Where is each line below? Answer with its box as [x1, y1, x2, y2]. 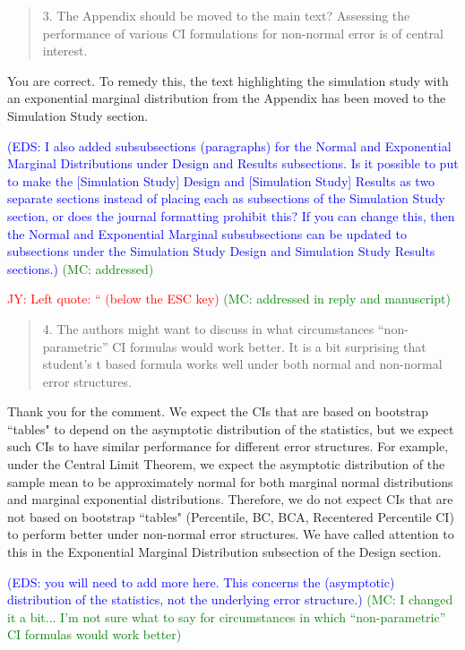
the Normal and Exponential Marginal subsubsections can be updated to [7, 224, 407, 243]
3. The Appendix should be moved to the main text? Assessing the [42, 6, 410, 24]
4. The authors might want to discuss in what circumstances [42, 319, 375, 338]
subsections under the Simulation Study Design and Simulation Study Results [7, 242, 435, 261]
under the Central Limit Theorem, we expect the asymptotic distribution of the [7, 455, 445, 474]
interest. [42, 41, 88, 60]
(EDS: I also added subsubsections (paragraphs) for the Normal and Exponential [7, 136, 452, 155]
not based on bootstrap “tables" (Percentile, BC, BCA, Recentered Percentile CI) [7, 507, 454, 526]
